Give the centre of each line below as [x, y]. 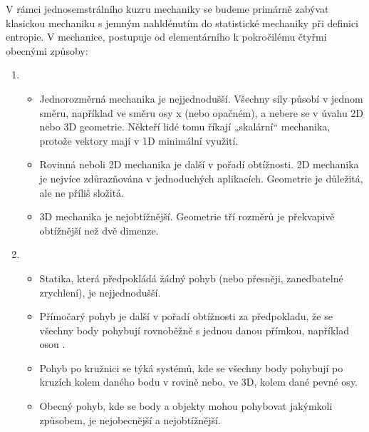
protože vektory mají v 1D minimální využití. [139, 140]
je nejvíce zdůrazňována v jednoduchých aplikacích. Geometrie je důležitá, [201, 178]
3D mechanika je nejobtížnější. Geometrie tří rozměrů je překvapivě [187, 216]
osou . [52, 344]
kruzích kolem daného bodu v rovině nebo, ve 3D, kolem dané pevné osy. [199, 382]
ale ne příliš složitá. [82, 192]
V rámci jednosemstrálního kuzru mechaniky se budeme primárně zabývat [167, 9]
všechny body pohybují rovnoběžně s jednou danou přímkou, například [194, 330]
